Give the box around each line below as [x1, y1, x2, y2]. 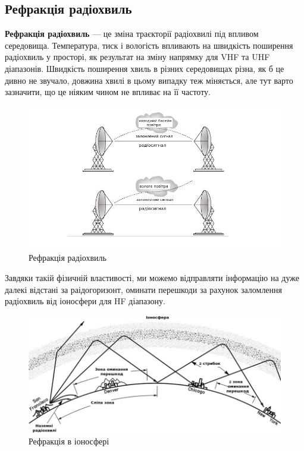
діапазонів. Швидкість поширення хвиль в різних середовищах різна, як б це [5, 62, 284, 74]
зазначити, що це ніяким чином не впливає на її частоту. [5, 86, 211, 98]
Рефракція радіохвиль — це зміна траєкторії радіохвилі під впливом [5, 27, 259, 40]
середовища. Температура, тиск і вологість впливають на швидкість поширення [5, 39, 293, 51]
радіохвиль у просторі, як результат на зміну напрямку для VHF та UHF [5, 51, 270, 63]
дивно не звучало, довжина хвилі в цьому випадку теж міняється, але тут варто [5, 74, 293, 86]
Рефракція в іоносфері [29, 435, 109, 447]
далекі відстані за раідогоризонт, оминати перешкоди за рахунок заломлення [5, 283, 283, 295]
